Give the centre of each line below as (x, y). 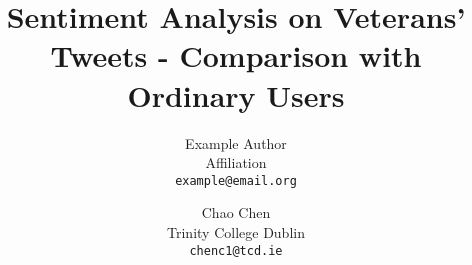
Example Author (236, 142)
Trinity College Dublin (236, 231)
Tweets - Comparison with (236, 55)
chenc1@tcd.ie (236, 250)
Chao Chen (236, 212)
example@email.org (236, 180)
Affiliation (236, 162)
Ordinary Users (236, 94)
